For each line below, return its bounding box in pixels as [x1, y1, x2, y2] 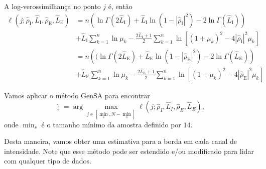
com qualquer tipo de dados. [4, 155, 91, 166]
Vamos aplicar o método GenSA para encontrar [4, 90, 150, 100]
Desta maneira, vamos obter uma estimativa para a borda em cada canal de [4, 136, 237, 146]
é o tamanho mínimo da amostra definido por [41, 119, 181, 129]
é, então [108, 1, 132, 11]
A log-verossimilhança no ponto [4, 1, 101, 11]
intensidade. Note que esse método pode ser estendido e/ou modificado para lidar [4, 145, 254, 156]
